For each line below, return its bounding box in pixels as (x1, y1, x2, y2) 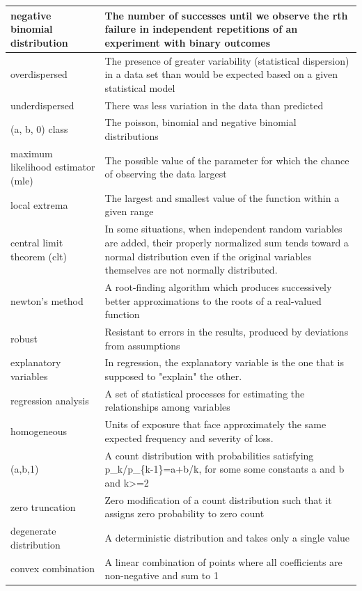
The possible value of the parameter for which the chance (104, 152, 349, 167)
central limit (10, 235, 63, 249)
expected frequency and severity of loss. (104, 430, 274, 445)
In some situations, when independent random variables (104, 221, 343, 236)
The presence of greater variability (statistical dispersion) (104, 53, 349, 68)
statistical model (104, 80, 175, 95)
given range (104, 204, 154, 219)
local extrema (10, 197, 68, 212)
